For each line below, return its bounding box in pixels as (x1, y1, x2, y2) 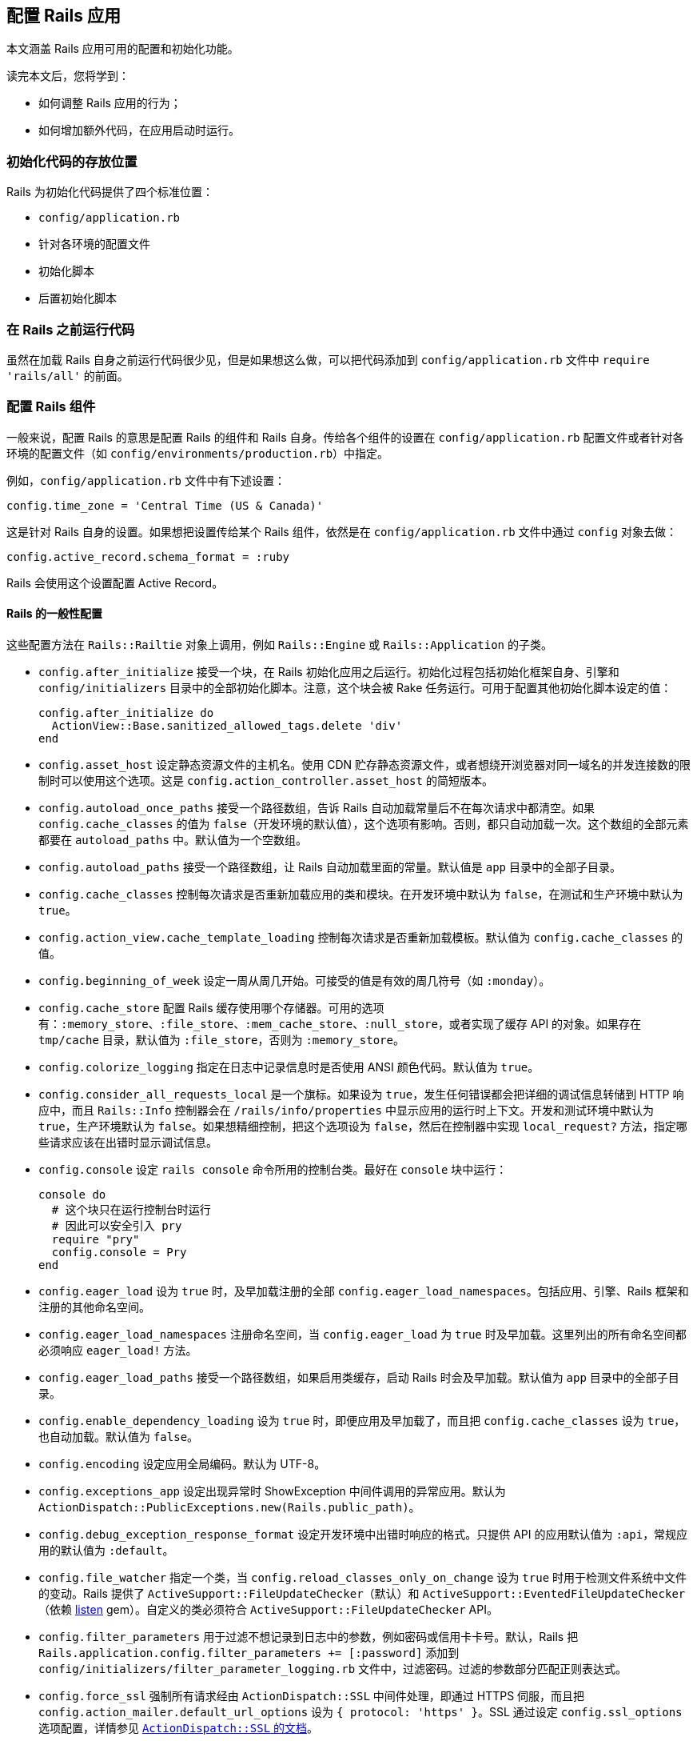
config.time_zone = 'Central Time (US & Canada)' (6, 498, 324, 512)
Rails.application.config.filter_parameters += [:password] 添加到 (38, 1645, 460, 1659)
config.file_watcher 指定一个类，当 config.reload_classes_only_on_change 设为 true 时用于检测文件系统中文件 (38, 1570, 687, 1584)
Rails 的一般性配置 (6, 606, 102, 621)
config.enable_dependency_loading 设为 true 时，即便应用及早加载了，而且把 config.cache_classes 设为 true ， (38, 1413, 686, 1427)
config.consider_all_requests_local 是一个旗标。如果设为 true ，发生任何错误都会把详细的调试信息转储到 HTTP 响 (38, 1087, 684, 1101)
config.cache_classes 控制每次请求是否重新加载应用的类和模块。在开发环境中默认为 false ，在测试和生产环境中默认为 (38, 887, 683, 901)
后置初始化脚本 (38, 291, 117, 306)
